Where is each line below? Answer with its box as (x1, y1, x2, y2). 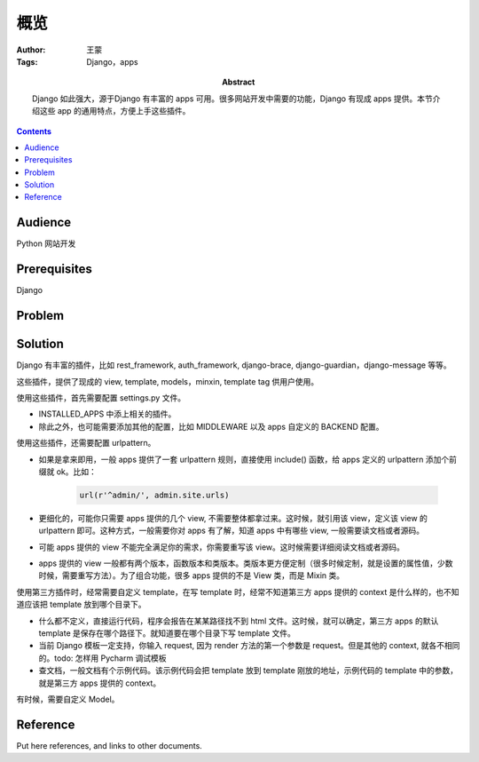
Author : (16, 44, 46, 55)
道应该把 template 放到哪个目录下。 (16, 599, 146, 610)
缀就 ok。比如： (38, 466, 98, 477)
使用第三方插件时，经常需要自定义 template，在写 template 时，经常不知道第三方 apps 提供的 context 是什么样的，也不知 (16, 586, 460, 597)
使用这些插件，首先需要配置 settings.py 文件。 (16, 392, 186, 403)
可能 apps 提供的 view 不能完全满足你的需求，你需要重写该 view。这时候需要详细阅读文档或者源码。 (38, 542, 405, 552)
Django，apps (86, 56, 139, 67)
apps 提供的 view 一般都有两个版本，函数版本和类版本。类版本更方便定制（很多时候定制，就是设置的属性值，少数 (38, 558, 453, 568)
